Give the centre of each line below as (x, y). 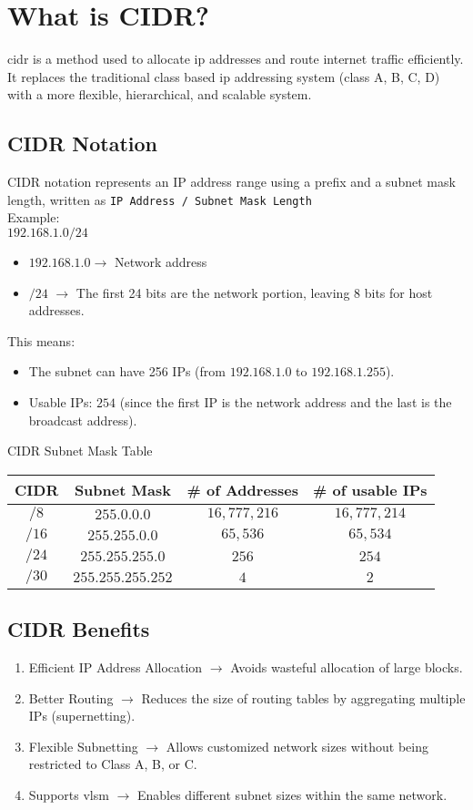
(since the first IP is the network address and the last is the (286, 401)
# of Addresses (243, 489)
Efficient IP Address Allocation (116, 666)
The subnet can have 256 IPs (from (127, 371)
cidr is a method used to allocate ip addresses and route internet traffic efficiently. (236, 59)
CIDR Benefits (79, 629)
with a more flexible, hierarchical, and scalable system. (160, 94)
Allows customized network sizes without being (297, 746)
